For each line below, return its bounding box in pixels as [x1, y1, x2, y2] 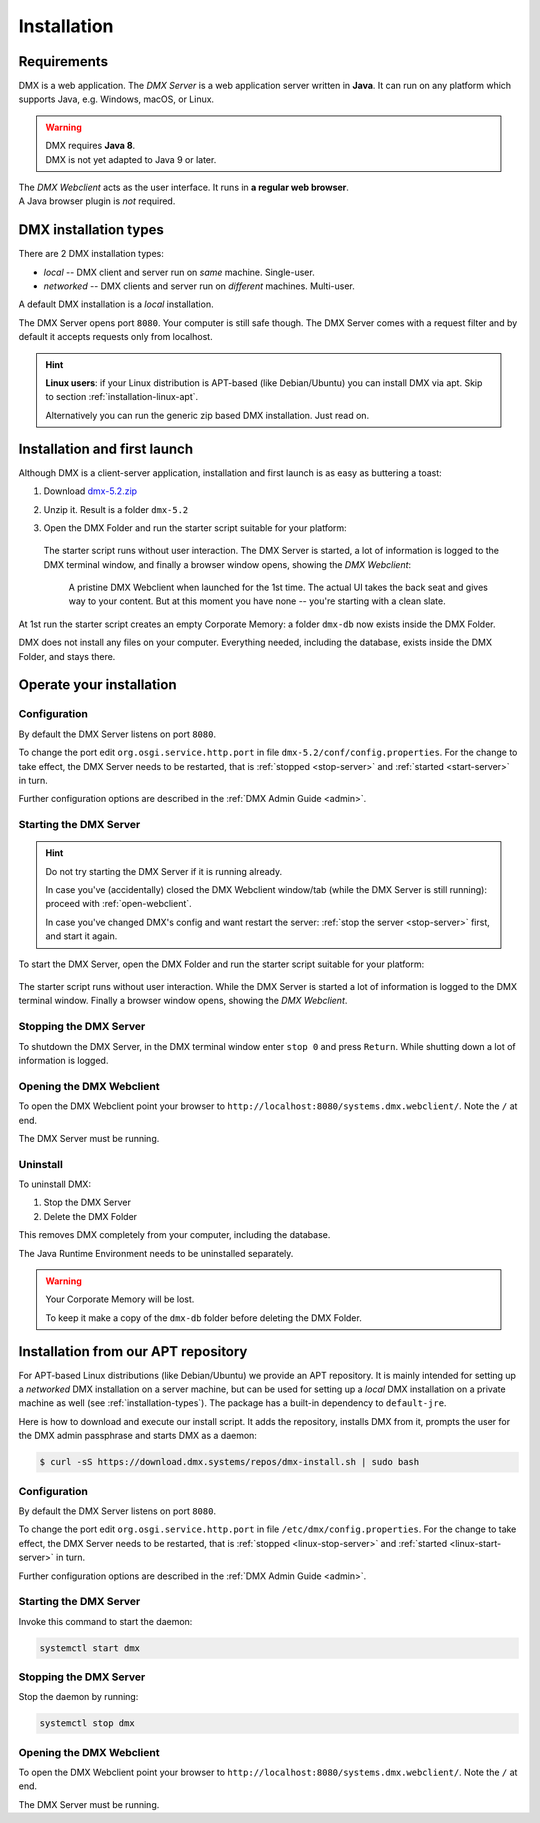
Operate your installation [18, 676, 177, 694]
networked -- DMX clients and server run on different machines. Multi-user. [43, 280, 355, 292]
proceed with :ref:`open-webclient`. [45, 898, 192, 910]
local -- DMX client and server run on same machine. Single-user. [43, 266, 315, 278]
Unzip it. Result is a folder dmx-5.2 [43, 503, 189, 515]
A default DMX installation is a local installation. [18, 298, 214, 310]
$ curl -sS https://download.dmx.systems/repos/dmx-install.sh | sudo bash [39, 1456, 420, 1468]
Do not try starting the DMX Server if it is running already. [45, 865, 283, 877]
